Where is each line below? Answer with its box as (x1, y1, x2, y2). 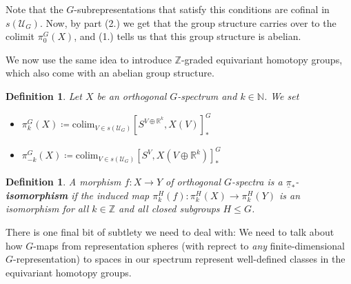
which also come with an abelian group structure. (6, 65, 214, 80)
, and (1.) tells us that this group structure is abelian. (74, 29, 301, 43)
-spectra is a (232, 174, 283, 189)
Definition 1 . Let (6, 88, 82, 103)
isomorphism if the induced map (6, 187, 150, 202)
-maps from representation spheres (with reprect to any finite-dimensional (33, 238, 345, 252)
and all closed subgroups (119, 201, 220, 216)
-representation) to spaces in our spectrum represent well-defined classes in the (13, 252, 345, 266)
